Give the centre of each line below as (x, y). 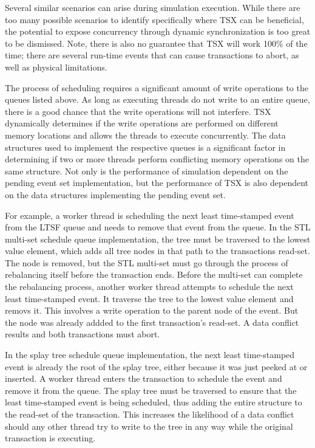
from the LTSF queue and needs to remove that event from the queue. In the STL (158, 227)
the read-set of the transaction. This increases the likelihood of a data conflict (150, 414)
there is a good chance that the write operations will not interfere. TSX (138, 111)
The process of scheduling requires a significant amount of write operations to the (157, 87)
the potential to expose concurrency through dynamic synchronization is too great (158, 31)
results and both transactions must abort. (83, 334)
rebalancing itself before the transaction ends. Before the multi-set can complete (154, 274)
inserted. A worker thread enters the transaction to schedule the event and (144, 378)
